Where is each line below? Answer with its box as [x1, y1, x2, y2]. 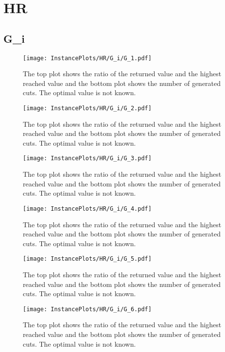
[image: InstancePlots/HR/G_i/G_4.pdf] [23, 205, 152, 212]
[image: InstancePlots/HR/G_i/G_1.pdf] [23, 54, 152, 62]
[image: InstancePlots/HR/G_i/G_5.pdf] [23, 255, 152, 263]
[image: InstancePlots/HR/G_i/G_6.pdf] [23, 305, 152, 313]
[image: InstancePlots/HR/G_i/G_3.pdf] [23, 155, 152, 162]
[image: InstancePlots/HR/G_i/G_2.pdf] [23, 105, 152, 112]
